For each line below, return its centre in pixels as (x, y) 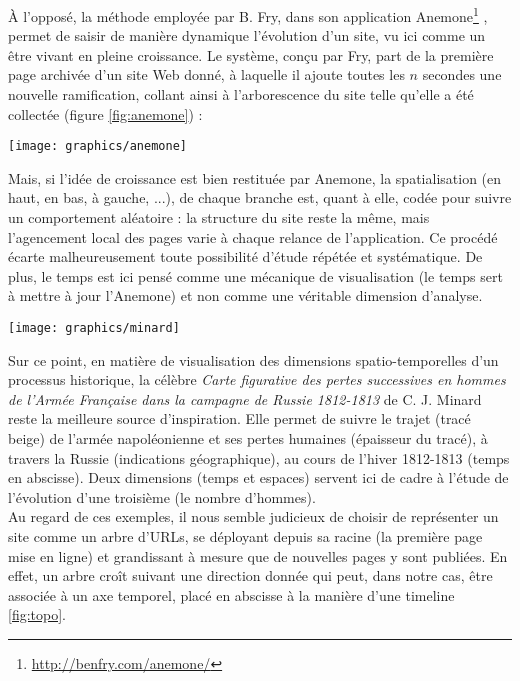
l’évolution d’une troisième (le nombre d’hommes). (162, 496)
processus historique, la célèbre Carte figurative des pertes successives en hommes (257, 379)
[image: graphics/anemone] (97, 146)
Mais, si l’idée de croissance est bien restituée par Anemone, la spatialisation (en (255, 177)
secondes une (462, 74)
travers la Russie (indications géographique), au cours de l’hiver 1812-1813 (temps (259, 457)
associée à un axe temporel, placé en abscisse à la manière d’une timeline (231, 594)
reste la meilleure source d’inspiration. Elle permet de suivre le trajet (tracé (239, 418)
